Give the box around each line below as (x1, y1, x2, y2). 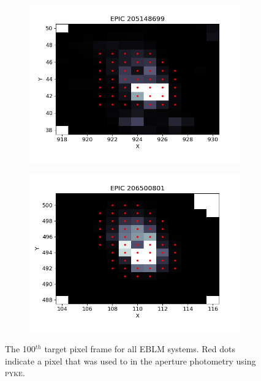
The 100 (5, 342, 36, 355)
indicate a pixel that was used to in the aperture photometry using (5, 354, 256, 367)
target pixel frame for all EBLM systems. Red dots (44, 342, 235, 355)
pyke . (5, 366, 25, 379)
